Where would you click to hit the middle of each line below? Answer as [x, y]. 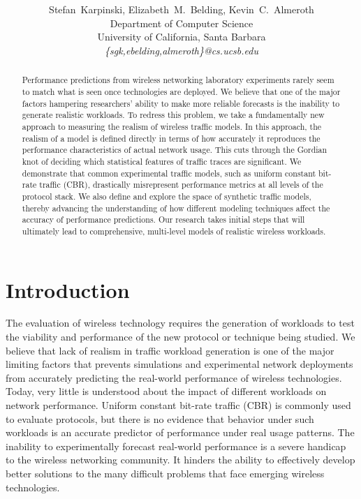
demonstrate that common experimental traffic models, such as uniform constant [169, 173]
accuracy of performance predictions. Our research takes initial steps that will [163, 219]
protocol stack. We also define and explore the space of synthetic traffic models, [167, 196]
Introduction [68, 289]
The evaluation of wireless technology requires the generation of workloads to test [180, 323]
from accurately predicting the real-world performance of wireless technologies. [174, 377]
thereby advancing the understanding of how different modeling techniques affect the [176, 208]
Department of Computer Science [182, 23]
